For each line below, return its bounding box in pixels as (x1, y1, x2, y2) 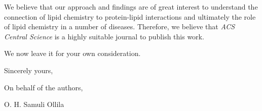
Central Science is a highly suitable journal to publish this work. (4, 31, 204, 41)
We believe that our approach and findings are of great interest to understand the (4, 2, 258, 12)
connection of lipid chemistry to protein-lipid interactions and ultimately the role (4, 11, 256, 22)
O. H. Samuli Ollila (4, 99, 64, 109)
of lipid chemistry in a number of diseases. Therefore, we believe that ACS (4, 21, 235, 32)
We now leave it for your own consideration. (4, 48, 141, 59)
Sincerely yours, (4, 65, 53, 75)
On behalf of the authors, (4, 82, 83, 92)
